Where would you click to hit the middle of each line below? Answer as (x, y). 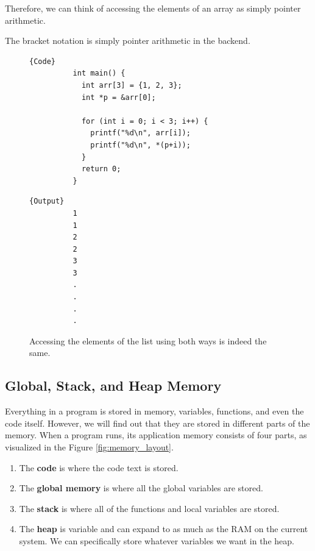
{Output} (47, 201)
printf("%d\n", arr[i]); (140, 133)
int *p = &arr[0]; (119, 97)
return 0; (101, 169)
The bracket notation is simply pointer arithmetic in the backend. (128, 41)
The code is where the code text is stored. (99, 467)
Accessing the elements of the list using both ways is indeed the (148, 340)
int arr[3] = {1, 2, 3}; (132, 85)
